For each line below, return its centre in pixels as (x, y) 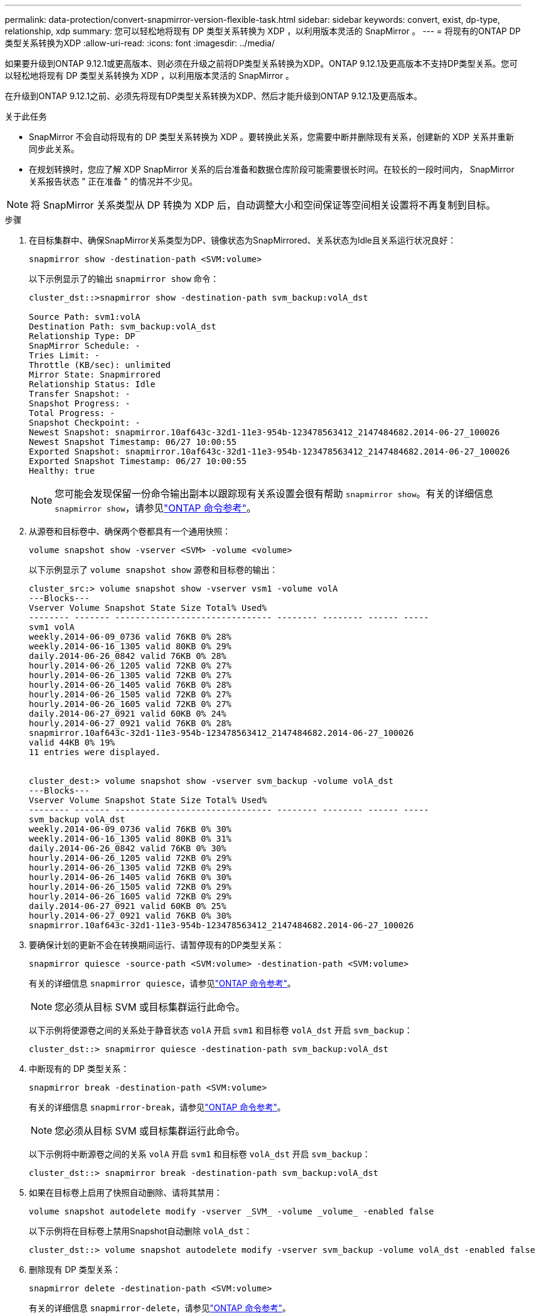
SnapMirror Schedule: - (85, 346)
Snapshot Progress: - (80, 403)
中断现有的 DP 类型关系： (79, 1069)
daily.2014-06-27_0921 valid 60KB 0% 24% (128, 714)
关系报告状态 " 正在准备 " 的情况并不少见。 (113, 181)
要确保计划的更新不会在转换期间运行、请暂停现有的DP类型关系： (157, 945)
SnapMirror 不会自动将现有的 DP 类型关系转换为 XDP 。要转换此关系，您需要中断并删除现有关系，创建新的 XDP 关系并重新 (272, 137)
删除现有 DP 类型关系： (75, 1269)
